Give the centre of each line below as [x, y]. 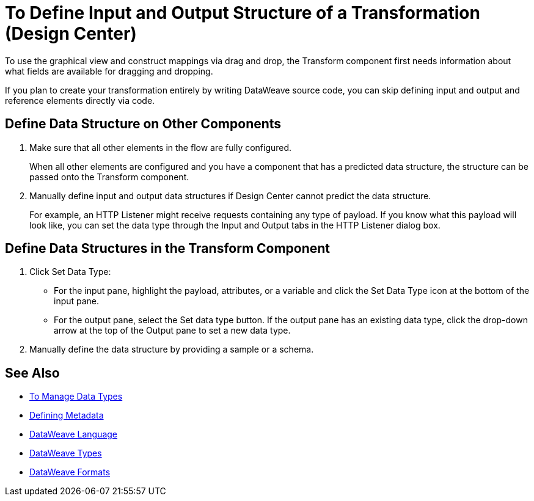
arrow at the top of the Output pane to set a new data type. [172, 331]
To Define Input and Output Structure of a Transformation [243, 13]
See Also [32, 373]
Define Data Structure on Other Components [143, 124]
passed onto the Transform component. [109, 177]
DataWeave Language [74, 434]
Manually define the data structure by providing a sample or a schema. [172, 349]
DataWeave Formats [70, 472]
